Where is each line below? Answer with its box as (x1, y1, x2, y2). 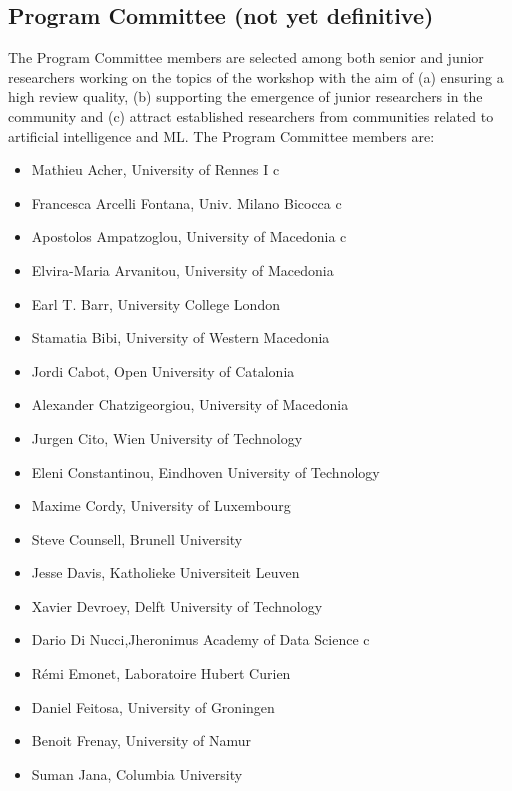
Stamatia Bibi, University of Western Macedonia (31, 327, 330, 348)
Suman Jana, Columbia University (31, 763, 243, 784)
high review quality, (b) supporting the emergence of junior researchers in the (8, 86, 483, 107)
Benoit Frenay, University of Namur (31, 730, 251, 751)
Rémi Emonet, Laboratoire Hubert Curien (31, 663, 291, 684)
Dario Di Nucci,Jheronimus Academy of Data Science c (31, 629, 370, 650)
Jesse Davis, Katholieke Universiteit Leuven (31, 562, 300, 583)
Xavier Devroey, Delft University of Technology (31, 595, 323, 616)
